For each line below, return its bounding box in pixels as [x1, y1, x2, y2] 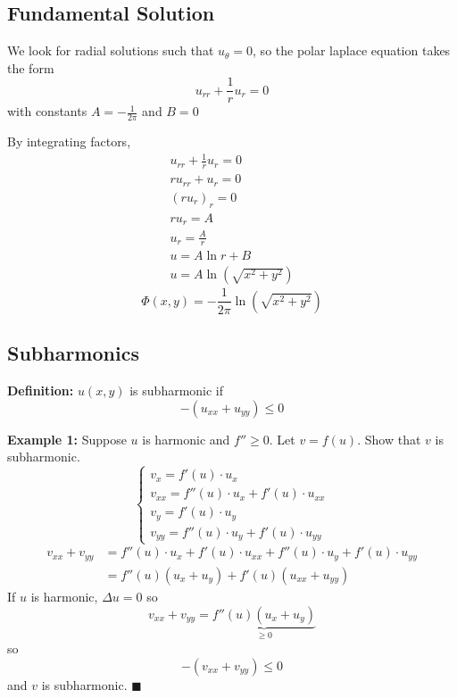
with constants [7, 102, 87, 120]
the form [7, 58, 54, 77]
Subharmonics [7, 339, 139, 367]
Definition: [7, 381, 74, 400]
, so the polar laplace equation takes [253, 41, 451, 60]
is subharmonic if [129, 381, 224, 400]
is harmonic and [142, 429, 230, 448]
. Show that [357, 429, 421, 448]
